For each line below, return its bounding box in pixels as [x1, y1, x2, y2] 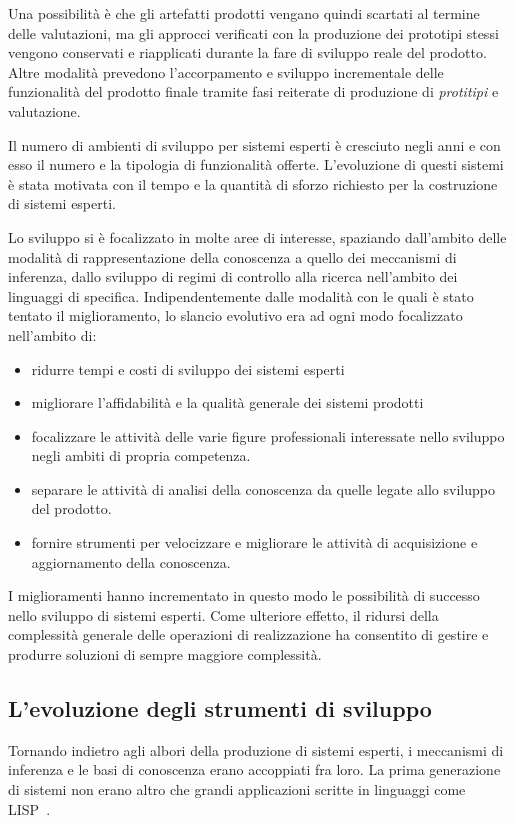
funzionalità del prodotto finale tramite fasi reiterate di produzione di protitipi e [8, 81, 499, 102]
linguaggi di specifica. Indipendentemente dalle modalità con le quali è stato [8, 285, 474, 306]
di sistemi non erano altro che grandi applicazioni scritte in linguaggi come [8, 779, 466, 800]
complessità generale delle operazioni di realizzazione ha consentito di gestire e [8, 624, 489, 645]
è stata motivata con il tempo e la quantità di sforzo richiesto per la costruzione [8, 173, 498, 194]
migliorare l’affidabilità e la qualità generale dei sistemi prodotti [31, 392, 424, 413]
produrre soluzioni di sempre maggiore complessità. [8, 644, 322, 665]
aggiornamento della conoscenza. [31, 551, 231, 572]
